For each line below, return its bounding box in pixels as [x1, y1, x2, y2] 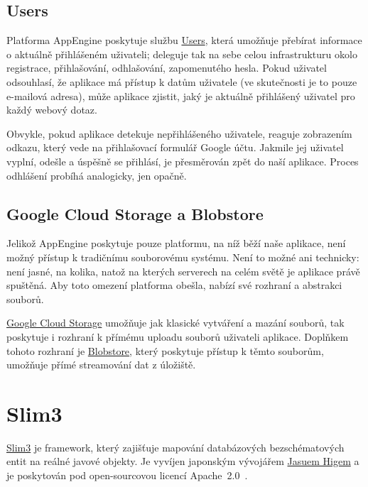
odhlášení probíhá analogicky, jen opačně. [6, 168, 187, 182]
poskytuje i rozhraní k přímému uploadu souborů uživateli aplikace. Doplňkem [6, 329, 349, 344]
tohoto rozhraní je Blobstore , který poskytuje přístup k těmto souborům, [6, 343, 324, 358]
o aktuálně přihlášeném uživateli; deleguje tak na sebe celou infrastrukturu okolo [6, 46, 357, 61]
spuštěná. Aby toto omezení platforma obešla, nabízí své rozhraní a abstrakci [6, 278, 342, 292]
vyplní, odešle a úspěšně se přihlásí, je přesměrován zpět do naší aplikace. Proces [6, 153, 359, 168]
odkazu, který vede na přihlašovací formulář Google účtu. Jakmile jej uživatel [6, 140, 344, 155]
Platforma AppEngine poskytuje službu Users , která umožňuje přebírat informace [6, 33, 362, 48]
